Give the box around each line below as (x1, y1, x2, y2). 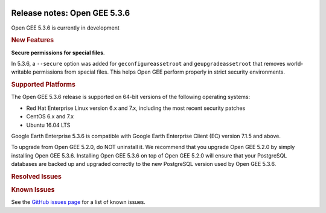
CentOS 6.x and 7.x (26, 113, 74, 120)
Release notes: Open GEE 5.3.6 (11, 8, 130, 18)
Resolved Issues (11, 172, 62, 180)
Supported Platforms (11, 80, 75, 89)
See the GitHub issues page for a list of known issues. (11, 199, 146, 206)
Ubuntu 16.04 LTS (26, 121, 71, 129)
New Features (11, 36, 54, 45)
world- (286, 60, 304, 67)
